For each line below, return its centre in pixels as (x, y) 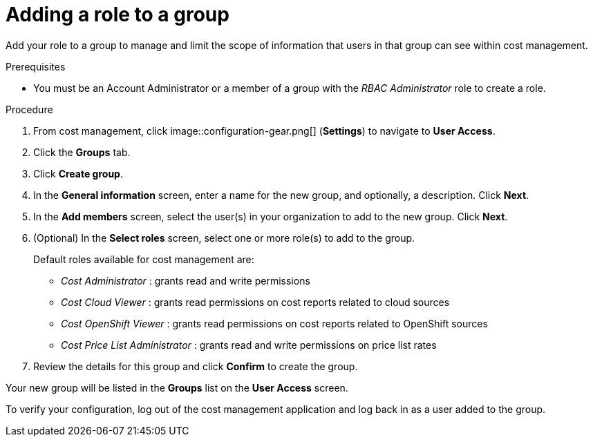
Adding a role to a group (117, 15)
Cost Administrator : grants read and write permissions (186, 280)
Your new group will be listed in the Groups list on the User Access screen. (177, 387)
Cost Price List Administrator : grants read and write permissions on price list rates (249, 345)
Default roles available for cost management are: (144, 259)
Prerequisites (36, 66)
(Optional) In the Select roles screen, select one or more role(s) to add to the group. (224, 238)
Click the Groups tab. (82, 152)
